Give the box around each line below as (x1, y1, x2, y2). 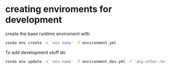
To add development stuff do (5, 49, 66, 55)
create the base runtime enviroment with (5, 30, 90, 36)
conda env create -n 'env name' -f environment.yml (5, 40, 116, 45)
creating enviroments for (5, 3, 112, 15)
